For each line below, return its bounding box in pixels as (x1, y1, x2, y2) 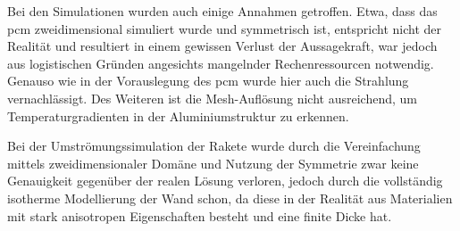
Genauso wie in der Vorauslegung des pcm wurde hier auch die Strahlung (7, 71, 409, 90)
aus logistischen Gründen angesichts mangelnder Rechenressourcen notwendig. (7, 54, 434, 72)
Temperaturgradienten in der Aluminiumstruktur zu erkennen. (7, 106, 349, 125)
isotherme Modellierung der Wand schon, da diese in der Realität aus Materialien (7, 188, 453, 207)
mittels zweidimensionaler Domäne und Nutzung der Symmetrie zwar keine (7, 153, 419, 172)
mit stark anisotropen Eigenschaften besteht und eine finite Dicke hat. (7, 206, 392, 225)
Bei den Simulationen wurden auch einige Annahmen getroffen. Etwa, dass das (7, 2, 438, 20)
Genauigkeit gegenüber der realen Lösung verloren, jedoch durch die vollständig (7, 171, 443, 190)
